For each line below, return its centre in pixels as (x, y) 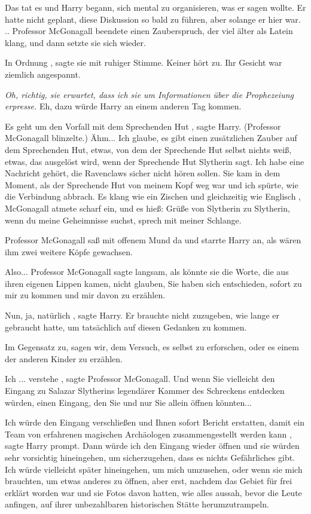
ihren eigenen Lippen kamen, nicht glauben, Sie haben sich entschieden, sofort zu (153, 283)
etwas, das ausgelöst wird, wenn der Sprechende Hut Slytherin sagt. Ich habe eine (155, 161)
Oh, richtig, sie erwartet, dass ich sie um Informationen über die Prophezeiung (149, 94)
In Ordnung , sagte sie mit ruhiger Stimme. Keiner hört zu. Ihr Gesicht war (144, 62)
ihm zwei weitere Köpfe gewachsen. (69, 251)
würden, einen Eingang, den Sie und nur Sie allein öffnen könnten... (128, 402)
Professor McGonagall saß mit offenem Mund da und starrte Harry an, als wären (153, 240)
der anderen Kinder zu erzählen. (64, 358)
